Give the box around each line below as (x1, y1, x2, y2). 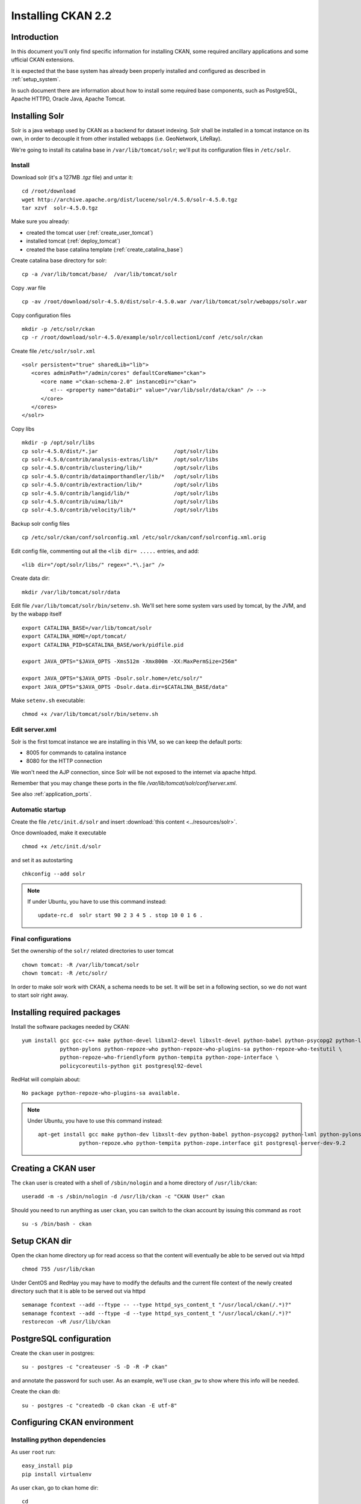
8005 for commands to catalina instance (26, 749, 127, 756)
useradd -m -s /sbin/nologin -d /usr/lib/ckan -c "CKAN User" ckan (22, 1193, 225, 1200)
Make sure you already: (11, 218, 69, 225)
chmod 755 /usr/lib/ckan (22, 1266, 95, 1272)
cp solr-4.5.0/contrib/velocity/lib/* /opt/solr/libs (22, 507, 219, 514)
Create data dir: (11, 575, 51, 582)
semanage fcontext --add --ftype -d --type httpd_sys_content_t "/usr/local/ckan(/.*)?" (22, 1310, 292, 1317)
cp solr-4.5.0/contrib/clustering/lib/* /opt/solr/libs (22, 464, 219, 472)
